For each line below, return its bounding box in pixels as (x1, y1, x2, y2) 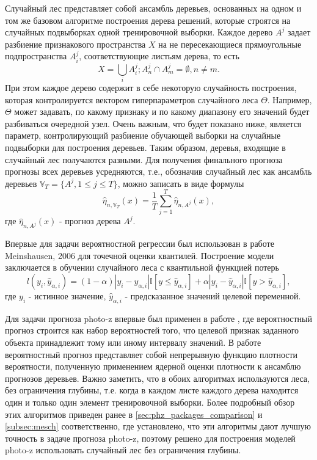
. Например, (267, 93, 312, 106)
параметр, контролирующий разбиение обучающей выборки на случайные (5, 129, 281, 142)
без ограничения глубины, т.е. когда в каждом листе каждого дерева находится (5, 384, 299, 396)
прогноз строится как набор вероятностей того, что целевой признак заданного (5, 324, 299, 337)
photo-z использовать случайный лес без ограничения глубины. (5, 444, 241, 456)
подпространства (5, 49, 67, 62)
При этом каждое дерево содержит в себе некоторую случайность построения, (5, 81, 297, 93)
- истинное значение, (28, 289, 106, 302)
